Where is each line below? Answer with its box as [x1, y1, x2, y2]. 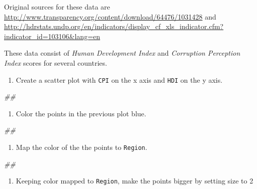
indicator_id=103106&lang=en [4, 31, 101, 41]
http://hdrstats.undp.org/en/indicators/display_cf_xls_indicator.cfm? [4, 21, 224, 32]
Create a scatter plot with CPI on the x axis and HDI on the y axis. [16, 74, 223, 85]
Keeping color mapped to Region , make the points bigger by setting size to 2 [16, 175, 253, 186]
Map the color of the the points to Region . [16, 142, 147, 152]
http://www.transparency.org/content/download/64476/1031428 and [4, 11, 216, 22]
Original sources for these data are [4, 2, 110, 12]
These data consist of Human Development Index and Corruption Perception [4, 48, 240, 58]
